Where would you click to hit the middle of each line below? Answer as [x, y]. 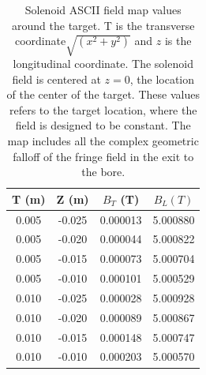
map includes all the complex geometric [103, 140]
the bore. [103, 172]
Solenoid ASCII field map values [103, 9]
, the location [162, 79]
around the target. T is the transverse [103, 25]
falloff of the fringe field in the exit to [103, 156]
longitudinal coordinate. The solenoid [103, 63]
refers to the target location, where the [103, 109]
